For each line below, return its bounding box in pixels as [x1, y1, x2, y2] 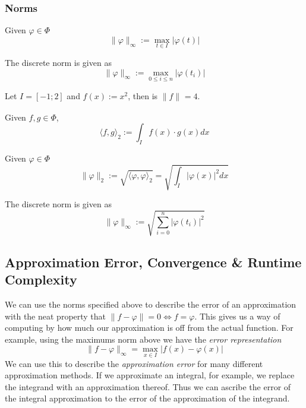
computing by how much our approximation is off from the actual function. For [5, 321, 294, 334]
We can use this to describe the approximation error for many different [5, 357, 263, 369]
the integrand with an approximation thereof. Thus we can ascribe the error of [5, 380, 291, 393]
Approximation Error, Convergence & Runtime [5, 252, 302, 271]
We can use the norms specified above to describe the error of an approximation [5, 298, 296, 310]
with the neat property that [5, 309, 106, 322]
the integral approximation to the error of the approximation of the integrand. [5, 392, 290, 404]
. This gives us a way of [194, 309, 280, 322]
